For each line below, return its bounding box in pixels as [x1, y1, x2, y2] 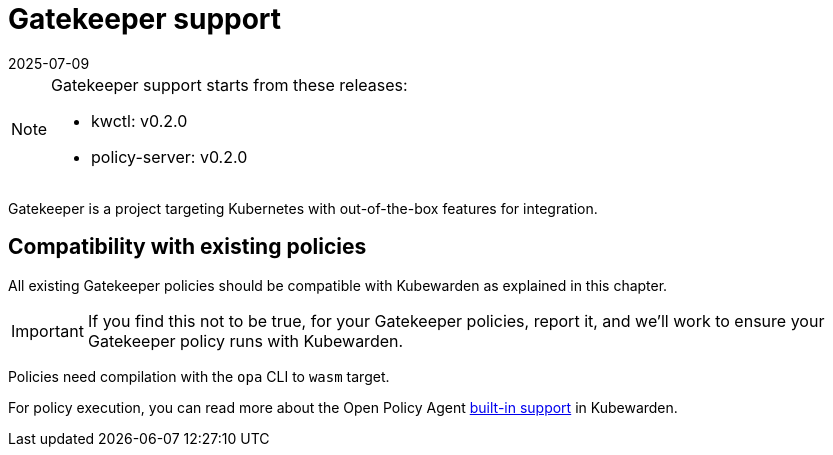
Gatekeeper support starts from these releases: [51, 74, 408, 95]
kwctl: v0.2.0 [91, 110, 188, 131]
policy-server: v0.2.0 [91, 146, 248, 167]
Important [11, 320, 84, 341]
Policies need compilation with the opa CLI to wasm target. [8, 367, 390, 385]
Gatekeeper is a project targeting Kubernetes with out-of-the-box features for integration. [8, 199, 598, 217]
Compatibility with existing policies [8, 234, 367, 260]
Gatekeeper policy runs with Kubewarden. [87, 330, 404, 351]
